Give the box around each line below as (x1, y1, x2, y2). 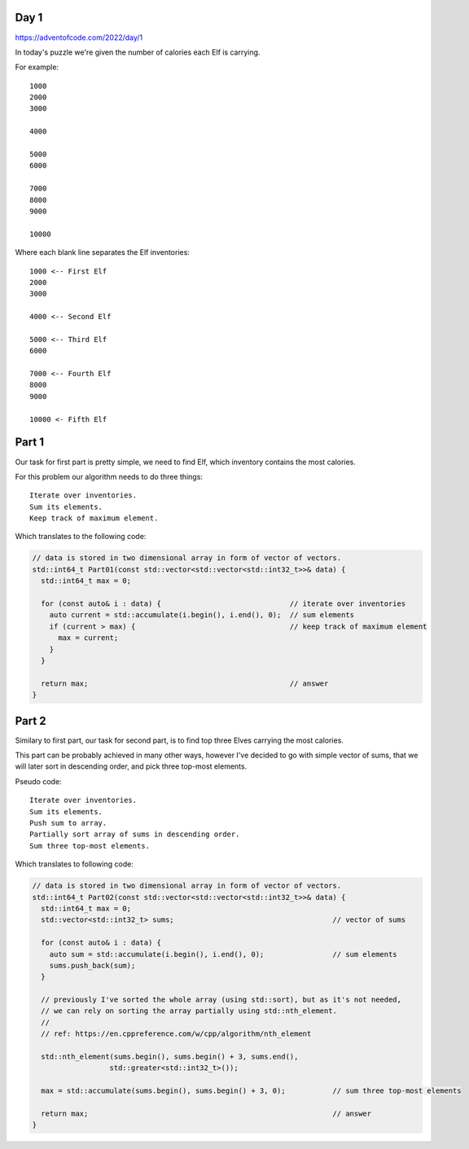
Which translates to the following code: (15, 532, 147, 542)
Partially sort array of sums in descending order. (29, 830, 240, 839)
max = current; (58, 634, 119, 642)
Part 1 (15, 436, 45, 450)
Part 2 (15, 713, 46, 728)
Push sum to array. (29, 818, 107, 827)
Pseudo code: (15, 776, 62, 786)
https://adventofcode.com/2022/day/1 (15, 33, 143, 42)
